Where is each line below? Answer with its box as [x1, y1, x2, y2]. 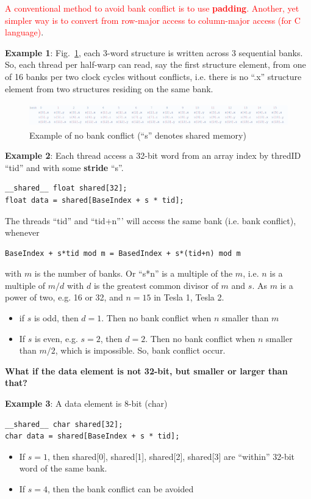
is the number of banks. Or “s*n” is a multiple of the [34, 267, 233, 280]
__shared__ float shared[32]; [5, 184, 127, 193]
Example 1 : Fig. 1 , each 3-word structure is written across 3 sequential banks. [5, 46, 303, 59]
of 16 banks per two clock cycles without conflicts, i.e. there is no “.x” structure [5, 70, 302, 82]
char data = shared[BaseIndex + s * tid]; [5, 432, 180, 441]
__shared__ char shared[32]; [5, 420, 123, 429]
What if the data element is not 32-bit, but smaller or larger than [5, 364, 288, 377]
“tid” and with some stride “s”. [5, 161, 124, 173]
